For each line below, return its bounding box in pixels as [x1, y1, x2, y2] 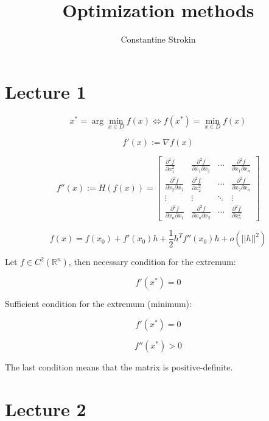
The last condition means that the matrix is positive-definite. [5, 360, 233, 373]
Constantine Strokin [121, 33, 196, 46]
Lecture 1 [5, 79, 86, 104]
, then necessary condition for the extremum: [68, 255, 236, 268]
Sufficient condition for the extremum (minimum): [5, 297, 192, 310]
